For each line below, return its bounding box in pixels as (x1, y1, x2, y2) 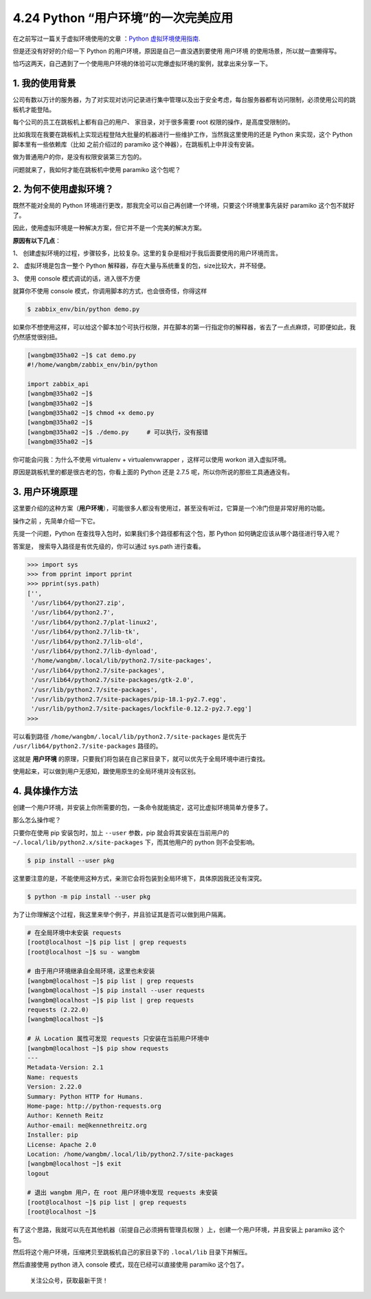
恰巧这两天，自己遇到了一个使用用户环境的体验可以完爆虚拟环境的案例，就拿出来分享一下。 (12, 59, 271, 68)
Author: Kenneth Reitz (27, 1112, 104, 1119)
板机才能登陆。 (12, 105, 55, 114)
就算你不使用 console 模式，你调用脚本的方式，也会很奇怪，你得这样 (12, 287, 207, 295)
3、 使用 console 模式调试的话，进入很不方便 (12, 274, 141, 282)
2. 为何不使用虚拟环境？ (12, 183, 114, 195)
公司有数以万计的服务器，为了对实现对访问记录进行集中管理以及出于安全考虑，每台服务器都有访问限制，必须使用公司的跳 (12, 96, 356, 104)
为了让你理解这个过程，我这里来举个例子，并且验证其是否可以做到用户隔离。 (12, 910, 229, 919)
